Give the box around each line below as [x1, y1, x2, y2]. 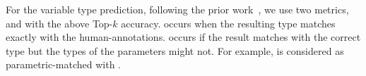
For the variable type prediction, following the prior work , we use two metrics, [6, 2, 349, 16]
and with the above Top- [6, 15, 113, 30]
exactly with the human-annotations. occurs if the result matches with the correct [6, 30, 361, 44]
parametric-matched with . [6, 57, 122, 72]
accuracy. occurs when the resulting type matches [121, 15, 336, 30]
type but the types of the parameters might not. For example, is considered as [6, 43, 344, 58]
